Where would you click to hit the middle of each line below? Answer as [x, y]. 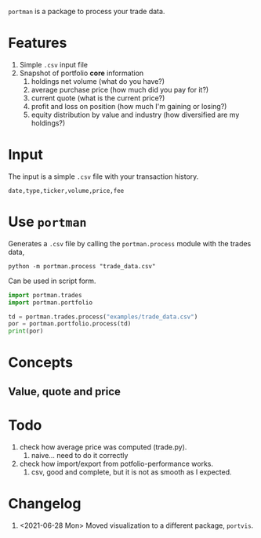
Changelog [45, 503]
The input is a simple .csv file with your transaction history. [103, 176]
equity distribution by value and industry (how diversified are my [135, 115]
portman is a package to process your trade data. [87, 11]
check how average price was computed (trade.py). [103, 447]
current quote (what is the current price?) [98, 98]
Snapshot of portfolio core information [82, 73]
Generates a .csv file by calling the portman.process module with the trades [130, 243]
